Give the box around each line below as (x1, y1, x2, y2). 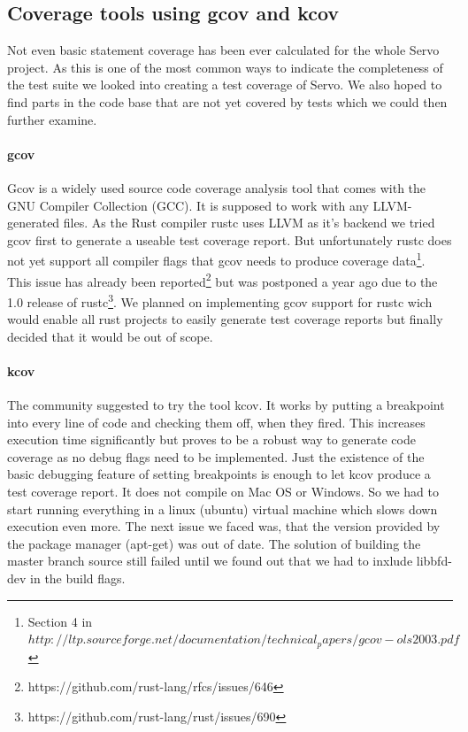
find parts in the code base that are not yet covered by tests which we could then (7, 92, 448, 111)
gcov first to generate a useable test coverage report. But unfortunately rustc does (7, 230, 452, 249)
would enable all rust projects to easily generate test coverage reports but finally (7, 310, 443, 328)
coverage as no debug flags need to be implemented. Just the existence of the (7, 447, 425, 466)
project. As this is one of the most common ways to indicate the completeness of (7, 58, 443, 76)
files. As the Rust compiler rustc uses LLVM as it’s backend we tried (63, 213, 435, 232)
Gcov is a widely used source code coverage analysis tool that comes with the (7, 178, 426, 196)
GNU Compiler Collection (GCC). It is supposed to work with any (7, 196, 369, 214)
